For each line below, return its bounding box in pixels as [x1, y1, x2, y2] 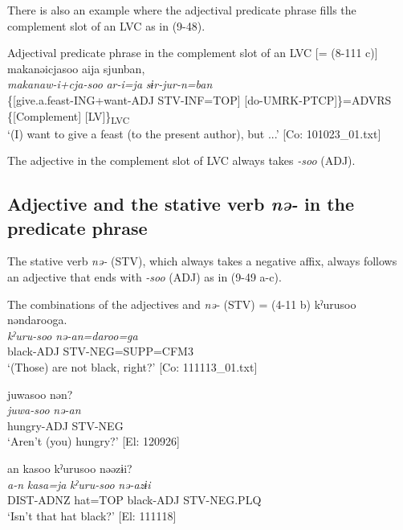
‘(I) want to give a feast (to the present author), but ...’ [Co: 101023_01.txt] [7, 125, 381, 142]
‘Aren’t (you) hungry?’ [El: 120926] [7, 433, 180, 450]
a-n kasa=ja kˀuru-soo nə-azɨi [7, 475, 151, 492]
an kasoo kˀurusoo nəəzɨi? [7, 460, 132, 476]
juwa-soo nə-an [7, 401, 81, 418]
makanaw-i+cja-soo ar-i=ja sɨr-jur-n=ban [7, 76, 213, 92]
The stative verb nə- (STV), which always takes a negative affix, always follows [7, 253, 397, 269]
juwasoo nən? [7, 385, 73, 402]
